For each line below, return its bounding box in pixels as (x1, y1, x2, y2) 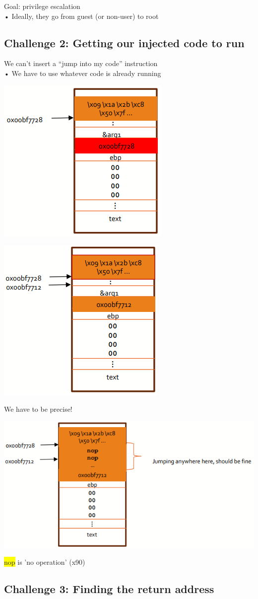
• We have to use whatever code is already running (4, 68, 161, 78)
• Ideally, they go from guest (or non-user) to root (4, 10, 159, 21)
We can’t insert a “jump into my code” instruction (4, 58, 158, 69)
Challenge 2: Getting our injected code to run (4, 35, 245, 50)
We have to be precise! (4, 403, 72, 414)
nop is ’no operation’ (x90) (4, 556, 85, 567)
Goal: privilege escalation (4, 1, 80, 11)
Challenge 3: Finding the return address (4, 581, 214, 596)
